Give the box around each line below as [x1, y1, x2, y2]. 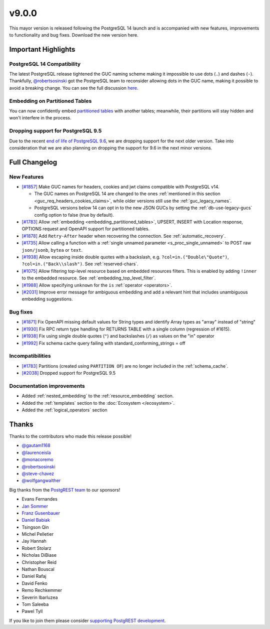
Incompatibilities [9, 353, 51, 360]
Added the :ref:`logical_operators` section [21, 407, 107, 413]
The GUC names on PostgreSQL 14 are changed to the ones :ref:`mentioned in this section [34, 191, 220, 197]
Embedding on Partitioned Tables [9, 97, 92, 104]
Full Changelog [9, 158, 57, 167]
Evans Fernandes [21, 496, 57, 502]
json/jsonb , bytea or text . [21, 247, 82, 253]
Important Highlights [9, 45, 75, 54]
